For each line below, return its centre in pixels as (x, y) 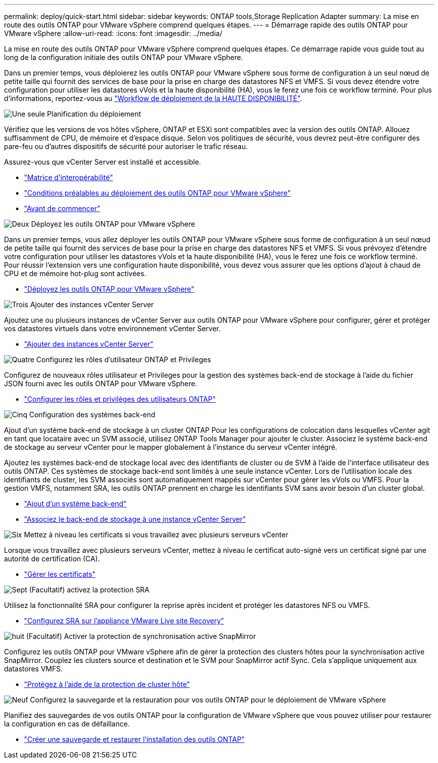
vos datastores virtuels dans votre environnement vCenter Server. (112, 328)
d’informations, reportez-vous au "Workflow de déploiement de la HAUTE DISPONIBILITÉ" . (153, 98)
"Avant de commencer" (62, 208)
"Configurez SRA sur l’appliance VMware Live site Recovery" (124, 621)
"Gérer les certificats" (60, 574)
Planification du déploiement (94, 114)
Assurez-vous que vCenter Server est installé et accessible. (102, 162)
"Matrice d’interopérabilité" (68, 177)
